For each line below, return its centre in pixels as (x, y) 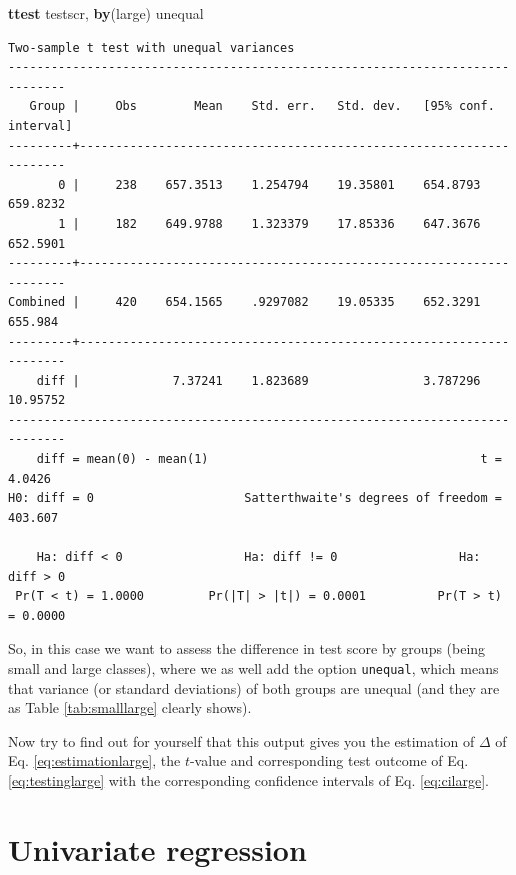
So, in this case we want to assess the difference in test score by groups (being (247, 648)
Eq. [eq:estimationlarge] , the (94, 760)
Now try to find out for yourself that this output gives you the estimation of (241, 740)
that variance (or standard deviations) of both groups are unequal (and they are (254, 687)
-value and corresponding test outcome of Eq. (329, 760)
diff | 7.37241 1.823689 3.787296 (258, 380)
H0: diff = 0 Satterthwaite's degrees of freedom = (255, 498)
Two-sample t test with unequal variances (151, 47)
